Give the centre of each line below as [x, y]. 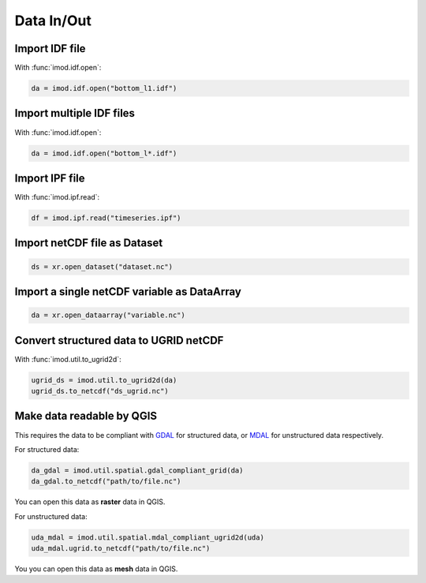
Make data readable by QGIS [86, 416]
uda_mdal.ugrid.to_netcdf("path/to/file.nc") [121, 549]
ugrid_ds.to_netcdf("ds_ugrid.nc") [100, 391]
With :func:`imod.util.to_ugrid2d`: [68, 359]
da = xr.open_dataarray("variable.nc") [108, 315]
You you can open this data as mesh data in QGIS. [96, 569]
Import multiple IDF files [75, 113]
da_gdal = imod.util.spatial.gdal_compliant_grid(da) [137, 470]
